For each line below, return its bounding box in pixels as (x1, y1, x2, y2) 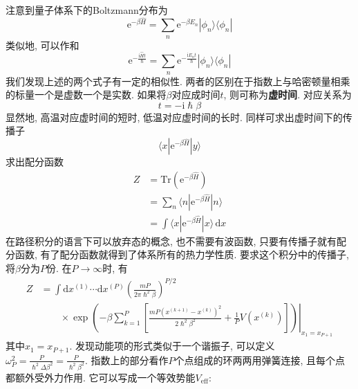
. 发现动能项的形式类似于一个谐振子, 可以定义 (69, 338, 275, 353)
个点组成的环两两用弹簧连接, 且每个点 (174, 352, 346, 367)
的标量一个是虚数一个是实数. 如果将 (6, 87, 167, 102)
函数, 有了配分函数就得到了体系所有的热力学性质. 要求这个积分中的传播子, (15, 247, 349, 262)
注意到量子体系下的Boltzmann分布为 (6, 3, 168, 17)
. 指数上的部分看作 (84, 352, 169, 367)
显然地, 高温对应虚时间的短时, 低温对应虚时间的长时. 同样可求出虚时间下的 (6, 109, 343, 124)
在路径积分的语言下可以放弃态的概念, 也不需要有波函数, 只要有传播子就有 (6, 233, 337, 248)
